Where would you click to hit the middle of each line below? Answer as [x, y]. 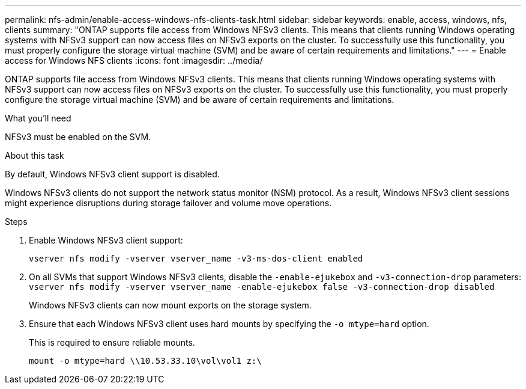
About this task [35, 155]
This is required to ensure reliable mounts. [112, 342]
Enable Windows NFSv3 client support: [106, 240]
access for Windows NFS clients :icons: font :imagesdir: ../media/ [134, 60]
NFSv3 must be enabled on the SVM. [78, 137]
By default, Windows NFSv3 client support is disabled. [112, 174]
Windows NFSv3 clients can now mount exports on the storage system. [170, 305]
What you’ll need [38, 118]
